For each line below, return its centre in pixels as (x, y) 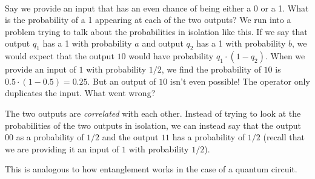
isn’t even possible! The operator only (240, 81)
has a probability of (209, 137)
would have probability (171, 56)
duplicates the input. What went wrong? (80, 93)
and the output (130, 137)
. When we (285, 56)
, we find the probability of (211, 69)
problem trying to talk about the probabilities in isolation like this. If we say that (156, 31)
